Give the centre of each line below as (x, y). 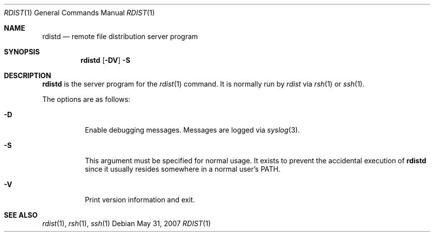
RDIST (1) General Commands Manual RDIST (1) (80, 13)
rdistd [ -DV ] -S (105, 60)
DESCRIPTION (28, 75)
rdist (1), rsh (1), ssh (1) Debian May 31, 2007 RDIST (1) (127, 223)
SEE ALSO (21, 215)
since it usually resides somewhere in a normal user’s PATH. (183, 169)
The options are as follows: (86, 99)
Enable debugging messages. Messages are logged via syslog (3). (192, 130)
